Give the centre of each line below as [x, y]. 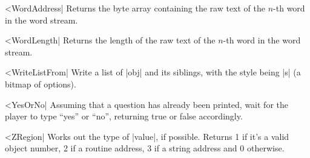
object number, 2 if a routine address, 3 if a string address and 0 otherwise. [145, 148]
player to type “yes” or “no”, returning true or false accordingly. [124, 116]
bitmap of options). [41, 84]
